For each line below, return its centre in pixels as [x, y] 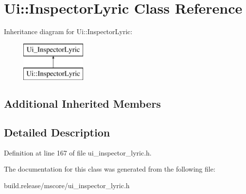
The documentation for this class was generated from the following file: [110, 169]
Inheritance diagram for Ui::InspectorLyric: [68, 31]
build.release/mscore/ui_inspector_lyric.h [67, 185]
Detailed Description [57, 132]
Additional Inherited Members [82, 104]
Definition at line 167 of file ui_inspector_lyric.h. [78, 152]
